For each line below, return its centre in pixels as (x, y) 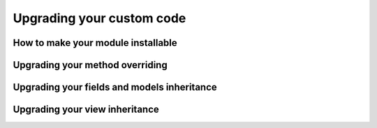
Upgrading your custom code (99, 18)
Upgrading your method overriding (90, 65)
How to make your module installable (95, 43)
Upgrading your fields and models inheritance (115, 87)
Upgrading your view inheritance (86, 110)
